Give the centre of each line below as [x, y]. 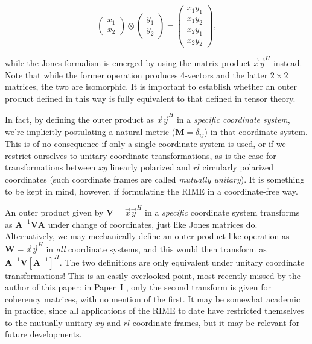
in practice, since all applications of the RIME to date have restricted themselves [154, 311]
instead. [288, 63]
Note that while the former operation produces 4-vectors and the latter [136, 74]
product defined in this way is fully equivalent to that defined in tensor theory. [150, 98]
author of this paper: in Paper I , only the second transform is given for [138, 287]
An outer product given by [54, 212]
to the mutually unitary [49, 322]
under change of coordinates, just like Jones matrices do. [153, 224]
